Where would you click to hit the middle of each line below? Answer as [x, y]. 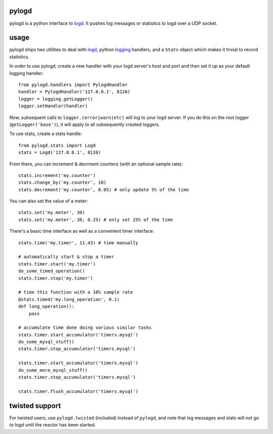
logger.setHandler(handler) [53, 106]
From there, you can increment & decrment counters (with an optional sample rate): [96, 164]
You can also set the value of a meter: [49, 201]
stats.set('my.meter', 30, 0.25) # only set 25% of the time [96, 220]
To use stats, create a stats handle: [46, 134]
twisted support [35, 405]
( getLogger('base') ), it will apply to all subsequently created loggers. [85, 124]
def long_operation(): [47, 307]
